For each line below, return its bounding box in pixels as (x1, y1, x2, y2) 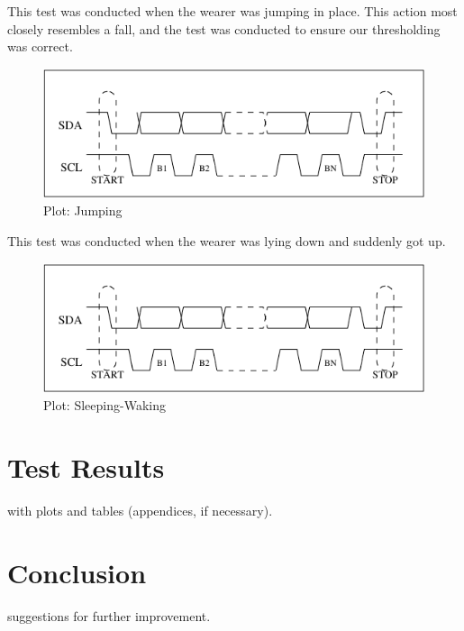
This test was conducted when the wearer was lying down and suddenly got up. (7, 231, 446, 250)
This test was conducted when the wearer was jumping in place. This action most (7, 2, 458, 20)
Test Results (7, 448, 165, 485)
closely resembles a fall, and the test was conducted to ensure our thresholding (7, 19, 441, 38)
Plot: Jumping (43, 201, 123, 220)
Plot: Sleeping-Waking (43, 396, 166, 415)
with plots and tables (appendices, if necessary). (7, 500, 273, 519)
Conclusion (7, 553, 147, 590)
